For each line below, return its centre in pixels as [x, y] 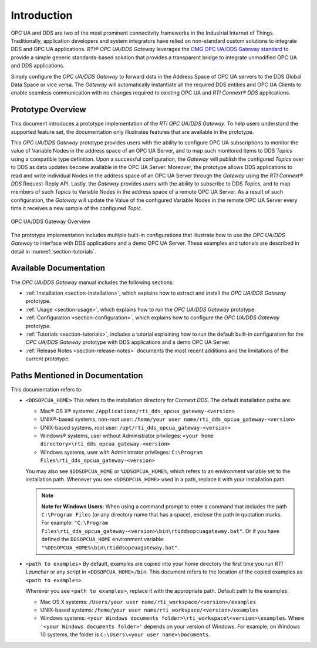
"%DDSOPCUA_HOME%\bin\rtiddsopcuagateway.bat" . [110, 547]
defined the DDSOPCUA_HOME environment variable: [103, 539]
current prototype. [48, 359]
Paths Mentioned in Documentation [77, 375]
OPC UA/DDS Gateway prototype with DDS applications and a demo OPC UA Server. [128, 342]
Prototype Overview [48, 109]
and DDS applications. [38, 66]
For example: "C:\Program [75, 523]
